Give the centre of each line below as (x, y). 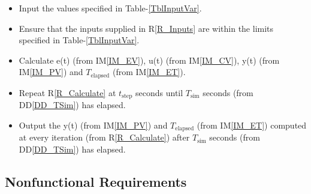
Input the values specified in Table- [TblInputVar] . (110, 8)
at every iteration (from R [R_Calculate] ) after (104, 137)
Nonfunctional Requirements (96, 181)
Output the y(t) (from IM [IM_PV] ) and (93, 125)
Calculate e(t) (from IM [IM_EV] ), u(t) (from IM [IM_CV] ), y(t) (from (149, 60)
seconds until (159, 92)
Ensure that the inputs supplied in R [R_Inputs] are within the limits (146, 28)
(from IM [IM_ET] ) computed (252, 125)
